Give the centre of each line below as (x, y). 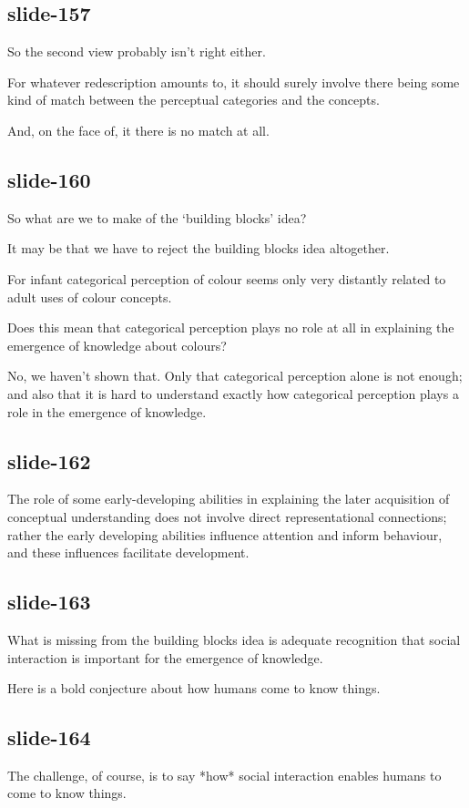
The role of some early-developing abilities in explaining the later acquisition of (229, 499)
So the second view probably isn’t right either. (137, 51)
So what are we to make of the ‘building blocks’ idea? (157, 217)
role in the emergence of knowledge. (107, 411)
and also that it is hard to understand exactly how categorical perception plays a (233, 393)
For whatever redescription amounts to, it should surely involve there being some (234, 82)
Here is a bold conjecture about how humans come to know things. (194, 688)
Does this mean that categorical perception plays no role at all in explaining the (231, 327)
